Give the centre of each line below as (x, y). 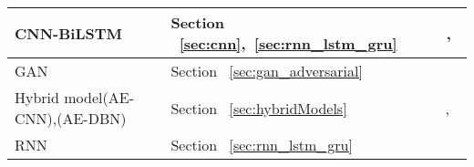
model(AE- (99, 97)
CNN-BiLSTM (68, 33)
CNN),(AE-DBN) (71, 118)
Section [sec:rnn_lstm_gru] (262, 145)
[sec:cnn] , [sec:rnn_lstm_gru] (288, 43)
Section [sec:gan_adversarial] (267, 71)
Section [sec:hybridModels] (259, 108)
